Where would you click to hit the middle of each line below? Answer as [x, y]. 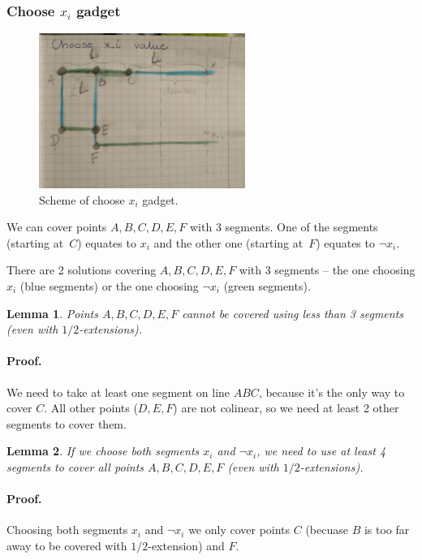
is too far [387, 530]
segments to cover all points [75, 466]
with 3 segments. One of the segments [284, 227]
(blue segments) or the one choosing [109, 285]
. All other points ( [91, 408]
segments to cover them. [67, 423]
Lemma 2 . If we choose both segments [103, 451]
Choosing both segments [67, 530]
